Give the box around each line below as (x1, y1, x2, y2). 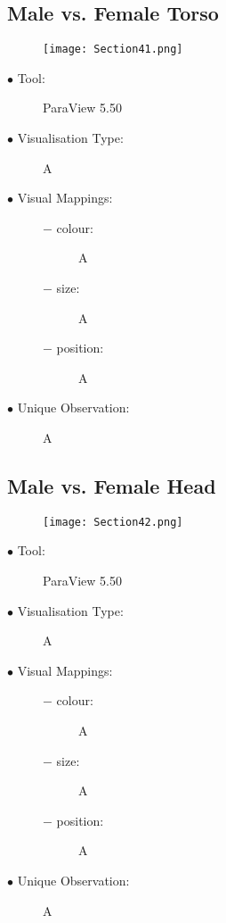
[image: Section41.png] (43, 43, 183, 56)
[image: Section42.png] (43, 515, 183, 528)
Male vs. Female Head (7, 471, 216, 499)
